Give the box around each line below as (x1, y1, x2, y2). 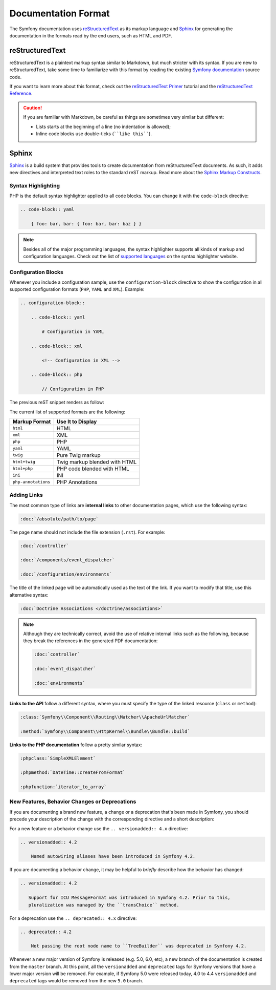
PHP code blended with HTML (56, 465, 130, 472)
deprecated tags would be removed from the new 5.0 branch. (9, 978, 143, 984)
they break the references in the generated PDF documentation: (23, 638, 158, 644)
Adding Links (9, 492, 43, 499)
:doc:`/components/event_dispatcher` (20, 557, 115, 563)
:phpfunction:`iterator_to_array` (20, 784, 107, 790)
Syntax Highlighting (9, 182, 60, 189)
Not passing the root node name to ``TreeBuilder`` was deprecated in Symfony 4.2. (31, 943, 247, 949)
